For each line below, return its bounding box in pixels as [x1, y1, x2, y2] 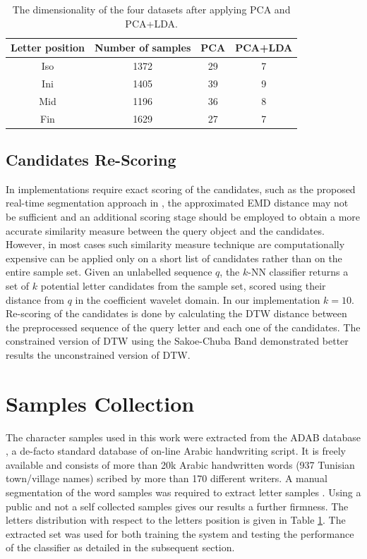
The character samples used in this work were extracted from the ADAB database [6, 429, 361, 444]
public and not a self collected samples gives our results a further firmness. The [6, 498, 349, 513]
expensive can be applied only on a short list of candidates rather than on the [6, 250, 342, 265]
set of [6, 278, 30, 293]
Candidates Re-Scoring [6, 149, 176, 171]
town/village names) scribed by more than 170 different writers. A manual [6, 471, 327, 486]
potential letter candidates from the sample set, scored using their [40, 278, 326, 293]
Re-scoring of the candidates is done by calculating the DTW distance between [6, 306, 347, 321]
